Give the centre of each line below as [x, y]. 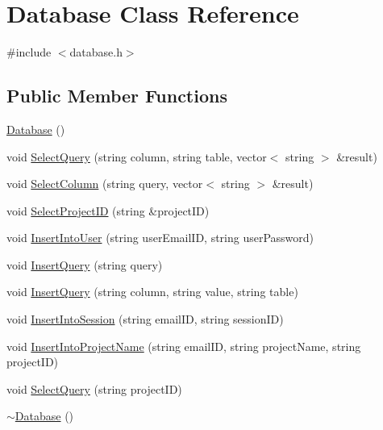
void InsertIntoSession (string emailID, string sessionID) [145, 319]
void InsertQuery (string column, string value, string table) [152, 292]
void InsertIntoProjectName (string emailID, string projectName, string [184, 346]
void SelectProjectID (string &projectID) [108, 210]
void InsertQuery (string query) [85, 264]
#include [29, 52]
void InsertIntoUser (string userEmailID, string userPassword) [160, 238]
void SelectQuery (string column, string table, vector [137, 156]
